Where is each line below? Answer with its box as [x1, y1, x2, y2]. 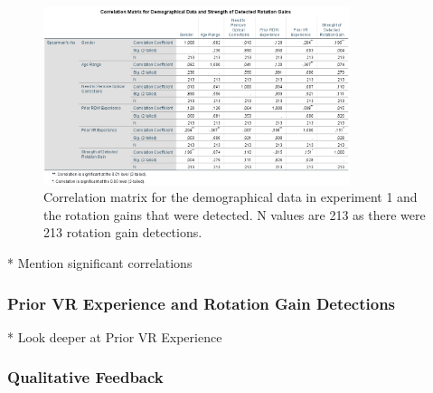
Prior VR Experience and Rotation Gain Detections [7, 292, 396, 314]
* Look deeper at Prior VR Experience [7, 327, 222, 346]
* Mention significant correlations [7, 254, 193, 273]
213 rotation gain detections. [43, 223, 202, 242]
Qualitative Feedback [7, 366, 164, 388]
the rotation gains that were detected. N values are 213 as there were [43, 205, 426, 224]
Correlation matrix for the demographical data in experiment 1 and [43, 187, 418, 206]
